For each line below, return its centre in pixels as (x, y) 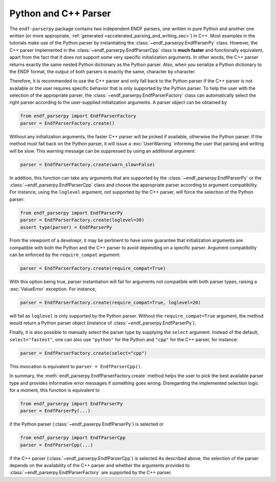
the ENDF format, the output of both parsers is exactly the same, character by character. (103, 71)
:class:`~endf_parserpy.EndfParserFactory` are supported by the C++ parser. (91, 473)
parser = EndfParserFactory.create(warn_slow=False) (88, 164)
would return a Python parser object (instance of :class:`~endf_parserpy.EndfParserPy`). (103, 323)
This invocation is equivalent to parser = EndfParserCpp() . (76, 366)
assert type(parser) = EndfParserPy (66, 227)
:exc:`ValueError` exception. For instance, (53, 289)
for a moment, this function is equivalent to (54, 390)
